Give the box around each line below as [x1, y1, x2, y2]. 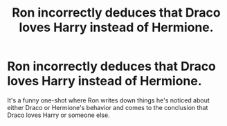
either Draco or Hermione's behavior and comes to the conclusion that [7, 103, 208, 111]
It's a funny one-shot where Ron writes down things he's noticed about [7, 96, 210, 105]
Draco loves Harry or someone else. [7, 111, 110, 119]
